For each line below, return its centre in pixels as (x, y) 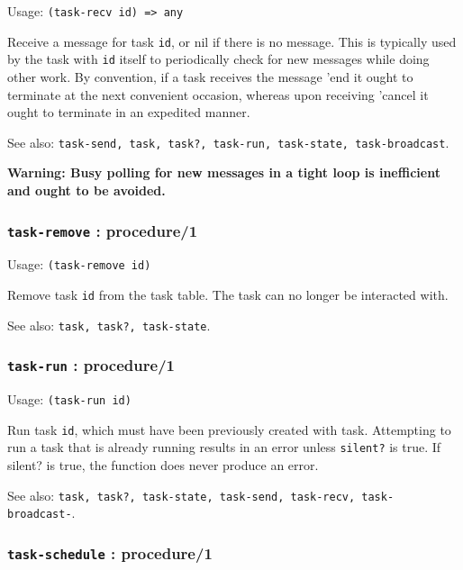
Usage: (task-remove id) (79, 264)
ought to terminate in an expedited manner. (129, 112)
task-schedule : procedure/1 (110, 552)
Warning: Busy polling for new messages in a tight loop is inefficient (224, 172)
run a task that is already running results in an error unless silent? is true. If (224, 447)
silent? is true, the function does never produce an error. (163, 465)
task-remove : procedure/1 (103, 230)
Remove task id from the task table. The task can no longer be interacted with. (228, 295)
